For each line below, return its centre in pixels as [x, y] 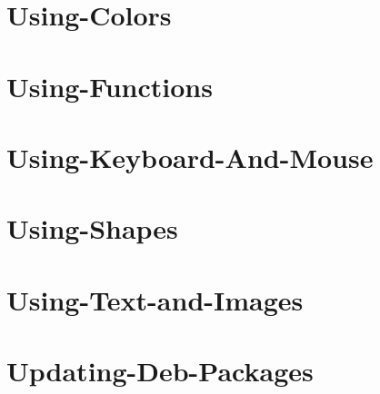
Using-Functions [110, 86]
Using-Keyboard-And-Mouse [190, 157]
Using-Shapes [92, 228]
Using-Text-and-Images [155, 299]
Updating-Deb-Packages [160, 371]
